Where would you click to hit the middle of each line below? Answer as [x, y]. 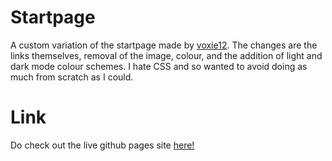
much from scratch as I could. [72, 77]
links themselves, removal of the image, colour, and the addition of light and [166, 55]
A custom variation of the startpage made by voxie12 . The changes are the [164, 45]
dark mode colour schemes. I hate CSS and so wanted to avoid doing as [159, 66]
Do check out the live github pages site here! [102, 145]
